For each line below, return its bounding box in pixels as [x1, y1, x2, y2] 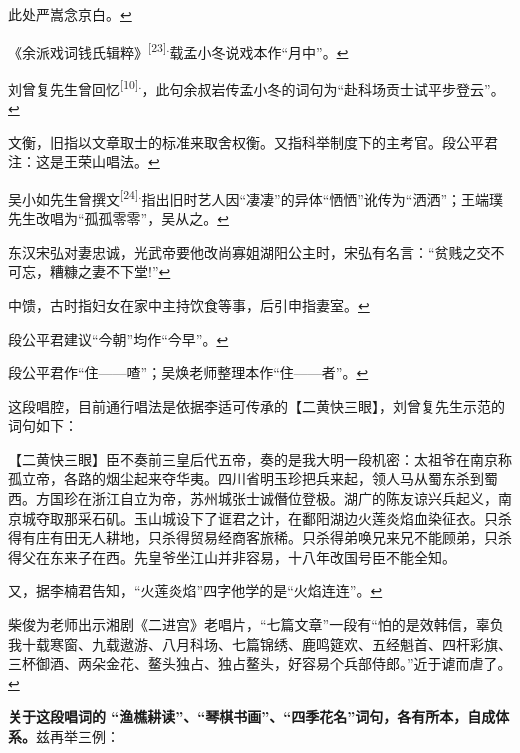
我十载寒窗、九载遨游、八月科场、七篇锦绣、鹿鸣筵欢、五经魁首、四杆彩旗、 [8, 633, 512, 654]
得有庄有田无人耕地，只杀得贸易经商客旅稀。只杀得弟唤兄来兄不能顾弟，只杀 [8, 527, 512, 548]
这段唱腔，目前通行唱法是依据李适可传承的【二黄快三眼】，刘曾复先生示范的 [8, 395, 505, 416]
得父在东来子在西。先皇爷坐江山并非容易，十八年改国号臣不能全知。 [8, 546, 456, 567]
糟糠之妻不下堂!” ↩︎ [49, 261, 171, 282]
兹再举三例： [36, 726, 120, 746]
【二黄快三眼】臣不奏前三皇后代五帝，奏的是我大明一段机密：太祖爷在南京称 [8, 448, 512, 469]
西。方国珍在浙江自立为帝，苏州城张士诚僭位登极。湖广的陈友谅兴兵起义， [8, 488, 498, 509]
